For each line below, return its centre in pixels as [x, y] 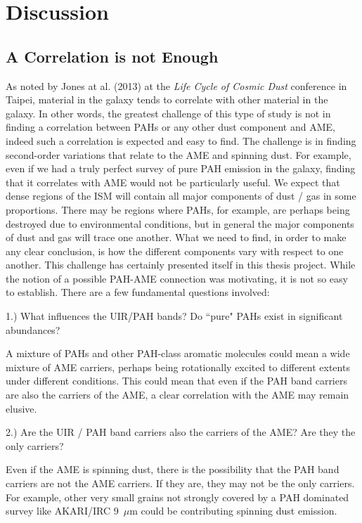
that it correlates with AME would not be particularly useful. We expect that [173, 182]
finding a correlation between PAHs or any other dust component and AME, [170, 127]
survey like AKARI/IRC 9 [62, 511]
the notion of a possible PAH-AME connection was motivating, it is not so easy [177, 278]
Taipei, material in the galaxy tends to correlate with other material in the [167, 99]
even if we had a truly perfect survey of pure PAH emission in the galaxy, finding [181, 168]
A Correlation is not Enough [112, 56]
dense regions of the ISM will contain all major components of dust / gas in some [181, 196]
